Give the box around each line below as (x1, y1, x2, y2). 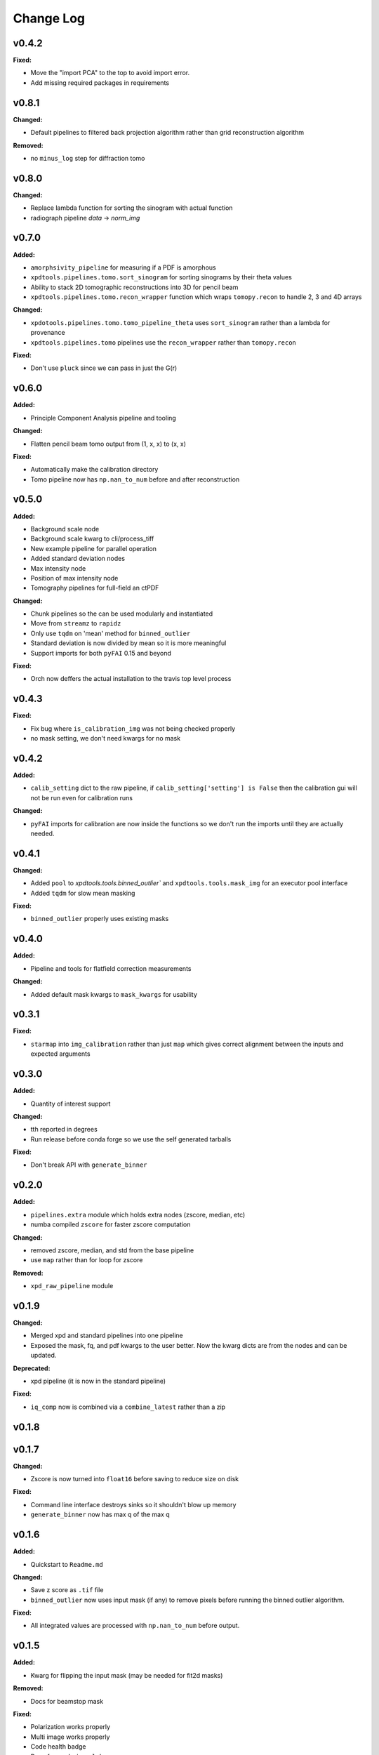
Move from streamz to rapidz (30, 619, 121, 628)
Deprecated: (13, 1364, 51, 1372)
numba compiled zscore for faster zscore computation (30, 1220, 191, 1228)
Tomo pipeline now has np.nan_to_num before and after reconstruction (30, 475, 240, 484)
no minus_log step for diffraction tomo (30, 154, 145, 162)
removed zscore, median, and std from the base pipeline (30, 1246, 194, 1254)
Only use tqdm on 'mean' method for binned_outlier (30, 629, 191, 637)
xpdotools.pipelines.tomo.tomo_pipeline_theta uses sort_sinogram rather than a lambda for (30, 318, 331, 326)
